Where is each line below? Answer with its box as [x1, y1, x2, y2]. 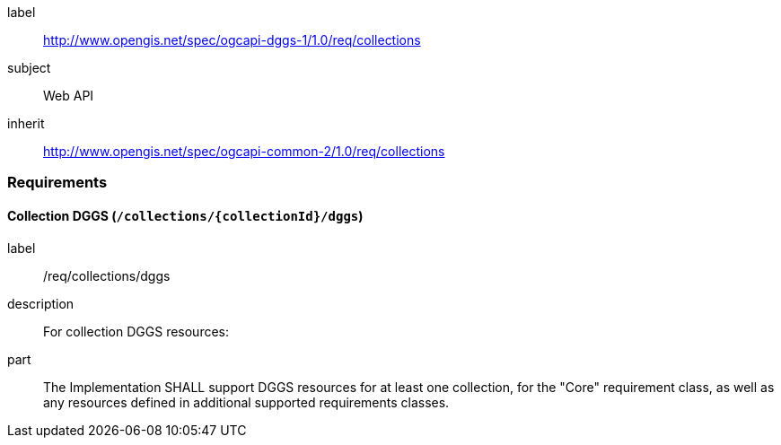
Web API [43, 88, 94, 103]
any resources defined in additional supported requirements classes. [43, 394, 450, 410]
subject [7, 60, 51, 75]
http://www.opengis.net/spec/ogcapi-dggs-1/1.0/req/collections [43, 32, 421, 48]
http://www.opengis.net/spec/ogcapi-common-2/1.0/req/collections [43, 144, 445, 159]
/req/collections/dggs [43, 267, 171, 284]
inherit [7, 116, 45, 131]
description [7, 295, 75, 311]
